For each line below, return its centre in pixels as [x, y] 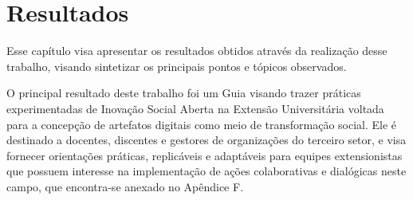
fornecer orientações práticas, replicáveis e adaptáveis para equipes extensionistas [205, 155]
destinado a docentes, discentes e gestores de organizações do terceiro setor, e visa [206, 140]
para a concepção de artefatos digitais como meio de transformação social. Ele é [202, 124]
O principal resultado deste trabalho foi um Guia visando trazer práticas [184, 93]
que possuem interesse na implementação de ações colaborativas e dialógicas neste [206, 171]
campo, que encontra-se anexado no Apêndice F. [125, 186]
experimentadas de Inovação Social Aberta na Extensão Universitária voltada [195, 108]
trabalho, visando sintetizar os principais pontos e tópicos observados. [177, 66]
